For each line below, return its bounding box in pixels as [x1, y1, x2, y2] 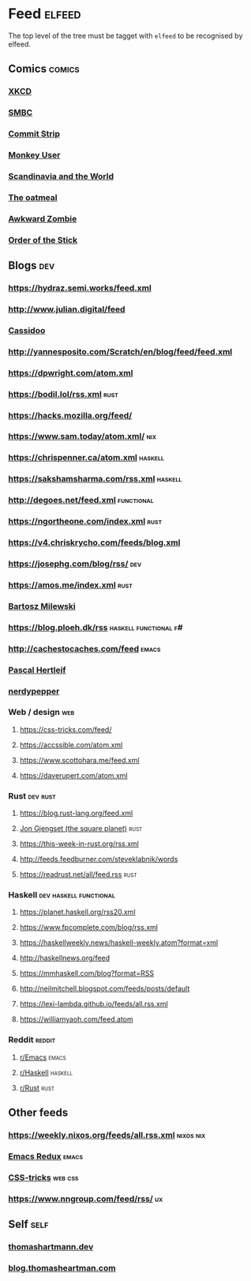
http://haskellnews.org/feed [19, 954, 111, 963]
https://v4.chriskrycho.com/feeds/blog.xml [8, 537, 181, 548]
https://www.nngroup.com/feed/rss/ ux [8, 1193, 163, 1204]
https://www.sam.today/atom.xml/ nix [8, 431, 156, 442]
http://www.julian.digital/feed [8, 304, 126, 315]
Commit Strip [8, 128, 61, 139]
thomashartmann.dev [8, 1241, 94, 1253]
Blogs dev [8, 259, 55, 273]
